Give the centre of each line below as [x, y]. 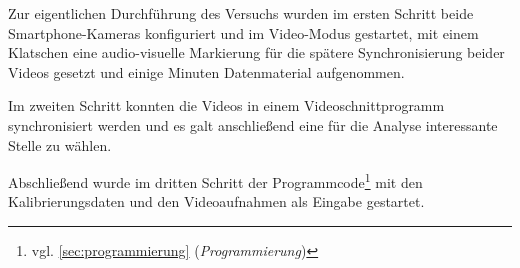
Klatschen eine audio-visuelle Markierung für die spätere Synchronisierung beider [256, 52]
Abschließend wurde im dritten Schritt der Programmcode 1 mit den [215, 180]
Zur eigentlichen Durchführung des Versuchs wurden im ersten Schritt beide [241, 13]
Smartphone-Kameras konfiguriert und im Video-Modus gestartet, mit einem [243, 32]
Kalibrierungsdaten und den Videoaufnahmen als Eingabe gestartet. [216, 201]
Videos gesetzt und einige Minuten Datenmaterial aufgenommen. [206, 71]
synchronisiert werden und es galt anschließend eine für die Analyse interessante [253, 124]
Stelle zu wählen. [60, 144]
